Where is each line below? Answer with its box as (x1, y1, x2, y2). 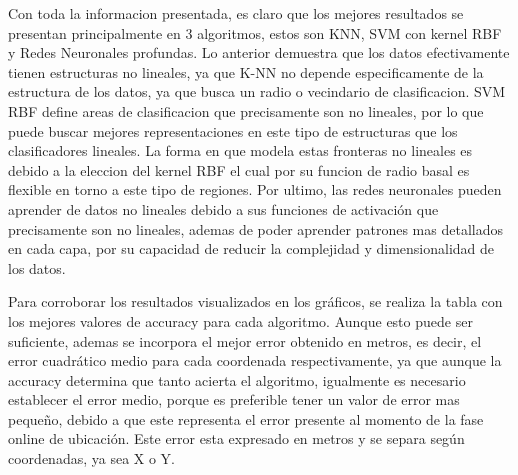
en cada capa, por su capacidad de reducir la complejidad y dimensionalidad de (8, 238, 495, 259)
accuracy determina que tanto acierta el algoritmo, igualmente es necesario (8, 369, 466, 390)
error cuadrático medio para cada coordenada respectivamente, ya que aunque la (8, 350, 502, 371)
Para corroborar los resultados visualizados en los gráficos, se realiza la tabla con (8, 291, 503, 312)
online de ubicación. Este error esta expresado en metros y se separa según (8, 428, 465, 449)
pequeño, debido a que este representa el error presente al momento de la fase (8, 408, 484, 429)
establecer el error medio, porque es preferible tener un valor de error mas (8, 389, 460, 410)
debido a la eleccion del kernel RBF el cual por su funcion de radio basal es (8, 159, 470, 180)
